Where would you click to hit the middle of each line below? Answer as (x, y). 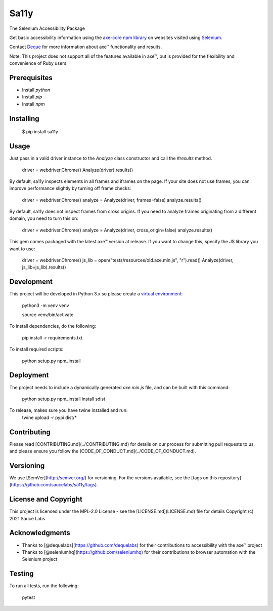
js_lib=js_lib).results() (44, 267)
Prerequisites (31, 78)
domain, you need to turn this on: (44, 218)
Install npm (33, 104)
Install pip (32, 97)
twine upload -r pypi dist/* (49, 417)
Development (31, 282)
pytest (29, 597)
